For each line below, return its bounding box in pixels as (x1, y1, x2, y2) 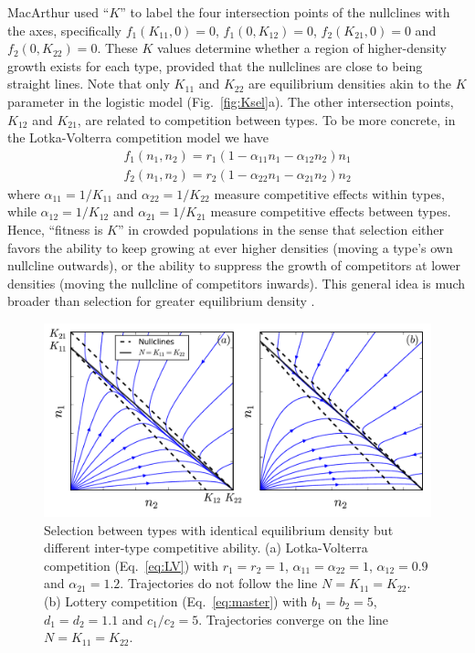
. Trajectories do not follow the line (120, 574, 318, 593)
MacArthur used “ (7, 3, 110, 21)
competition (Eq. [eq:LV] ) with (44, 555, 218, 574)
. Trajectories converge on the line (198, 609, 389, 628)
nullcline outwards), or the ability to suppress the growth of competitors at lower (7, 256, 461, 275)
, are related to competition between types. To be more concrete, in (77, 110, 456, 129)
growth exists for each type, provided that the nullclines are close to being (7, 56, 423, 75)
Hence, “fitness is (7, 220, 103, 238)
